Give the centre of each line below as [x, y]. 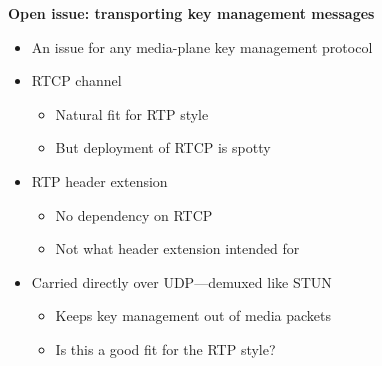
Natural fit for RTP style [132, 113]
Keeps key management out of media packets [193, 315]
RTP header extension [99, 180]
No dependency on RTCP [134, 214]
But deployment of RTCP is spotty [163, 147]
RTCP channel [76, 80]
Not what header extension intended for [177, 248]
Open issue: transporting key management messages [191, 13]
